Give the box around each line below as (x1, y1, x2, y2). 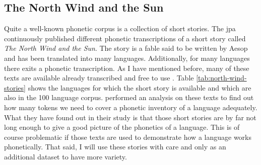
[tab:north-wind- (196, 72, 247, 83)
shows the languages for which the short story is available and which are (28, 82, 251, 93)
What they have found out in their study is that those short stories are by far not (4, 112, 256, 122)
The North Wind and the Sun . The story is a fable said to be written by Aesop (4, 43, 248, 53)
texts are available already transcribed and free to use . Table (4, 72, 194, 83)
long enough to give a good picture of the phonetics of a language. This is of (4, 122, 240, 132)
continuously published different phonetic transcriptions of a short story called (4, 33, 246, 43)
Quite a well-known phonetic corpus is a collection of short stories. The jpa (4, 23, 236, 34)
